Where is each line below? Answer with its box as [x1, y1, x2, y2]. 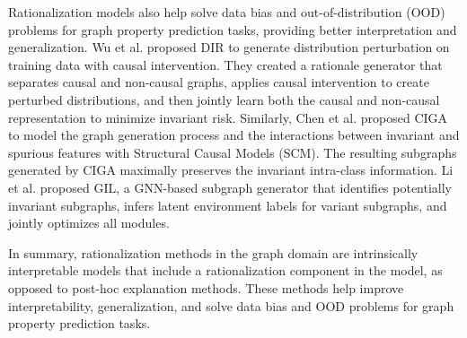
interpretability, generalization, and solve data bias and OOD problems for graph [8, 296, 454, 315]
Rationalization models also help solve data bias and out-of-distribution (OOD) [8, 3, 445, 21]
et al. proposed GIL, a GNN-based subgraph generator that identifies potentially [8, 178, 453, 196]
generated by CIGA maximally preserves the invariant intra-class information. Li [8, 160, 454, 179]
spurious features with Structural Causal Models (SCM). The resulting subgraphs [8, 143, 457, 161]
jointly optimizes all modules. [8, 213, 170, 232]
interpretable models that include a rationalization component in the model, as [8, 261, 443, 280]
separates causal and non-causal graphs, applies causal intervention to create [8, 73, 429, 91]
